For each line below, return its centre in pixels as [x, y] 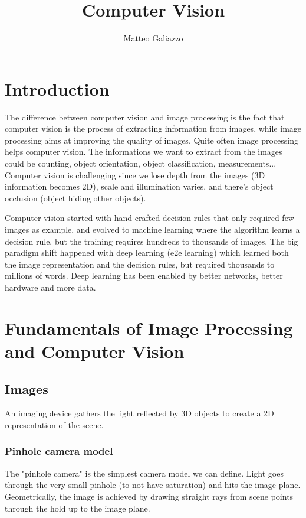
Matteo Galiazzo [153, 38]
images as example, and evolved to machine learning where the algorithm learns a [152, 229]
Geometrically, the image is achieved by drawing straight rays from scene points [149, 496]
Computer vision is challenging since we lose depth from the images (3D [135, 175]
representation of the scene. [54, 424]
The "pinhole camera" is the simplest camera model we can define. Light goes [144, 473]
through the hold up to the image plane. [78, 508]
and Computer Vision [95, 351]
